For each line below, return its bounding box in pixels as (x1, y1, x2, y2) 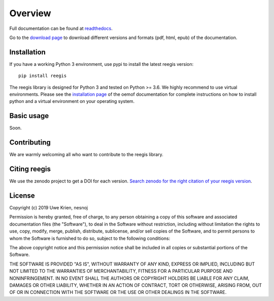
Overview (9, 8, 51, 19)
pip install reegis (18, 73, 67, 79)
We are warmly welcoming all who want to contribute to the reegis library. (9, 152, 163, 158)
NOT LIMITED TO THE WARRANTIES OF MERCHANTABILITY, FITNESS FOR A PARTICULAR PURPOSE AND (9, 268, 233, 274)
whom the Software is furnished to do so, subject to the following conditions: (9, 235, 170, 241)
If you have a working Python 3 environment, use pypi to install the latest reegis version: (9, 61, 194, 67)
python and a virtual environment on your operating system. (9, 98, 135, 104)
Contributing (9, 138, 51, 147)
